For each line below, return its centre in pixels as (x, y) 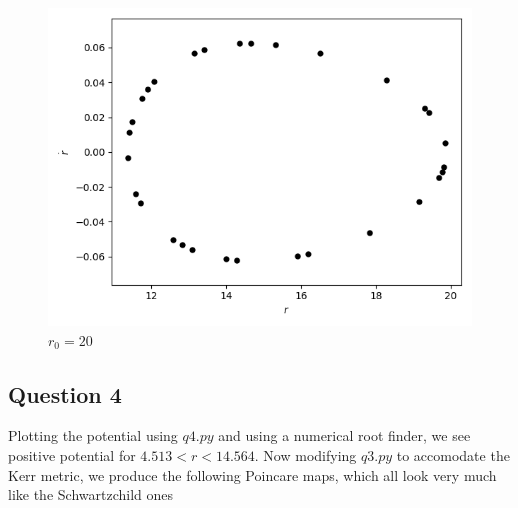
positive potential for (72, 454)
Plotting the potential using (93, 435)
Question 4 (65, 393)
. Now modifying (305, 454)
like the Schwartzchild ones (90, 494)
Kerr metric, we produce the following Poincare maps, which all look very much (252, 474)
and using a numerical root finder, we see (344, 435)
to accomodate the (453, 454)
